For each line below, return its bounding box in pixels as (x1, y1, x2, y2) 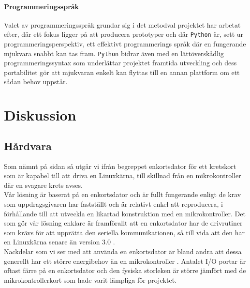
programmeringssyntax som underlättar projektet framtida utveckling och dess (4, 58, 237, 68)
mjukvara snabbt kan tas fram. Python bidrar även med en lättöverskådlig (4, 48, 224, 58)
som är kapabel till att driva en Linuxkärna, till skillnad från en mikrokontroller (4, 170, 241, 181)
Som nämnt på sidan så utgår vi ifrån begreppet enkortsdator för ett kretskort (4, 161, 236, 171)
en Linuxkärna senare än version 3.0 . (4, 237, 115, 247)
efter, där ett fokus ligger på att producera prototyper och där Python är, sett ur (4, 29, 244, 39)
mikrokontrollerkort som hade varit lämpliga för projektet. (4, 274, 176, 285)
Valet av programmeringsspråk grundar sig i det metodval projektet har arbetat (4, 19, 241, 30)
